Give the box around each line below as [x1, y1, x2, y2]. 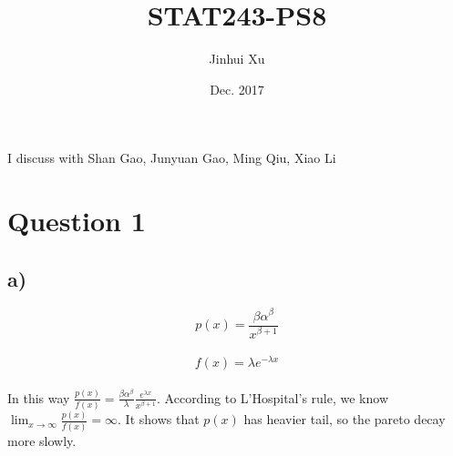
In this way [7, 388, 70, 407]
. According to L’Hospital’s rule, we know [157, 388, 389, 407]
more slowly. [7, 431, 77, 450]
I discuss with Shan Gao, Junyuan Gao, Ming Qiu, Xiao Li [7, 148, 336, 167]
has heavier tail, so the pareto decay [243, 410, 446, 429]
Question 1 [7, 202, 146, 239]
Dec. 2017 [210, 79, 264, 98]
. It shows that [118, 410, 200, 429]
